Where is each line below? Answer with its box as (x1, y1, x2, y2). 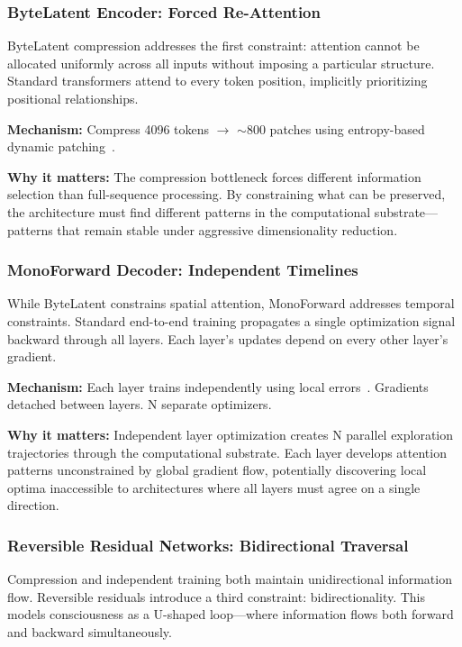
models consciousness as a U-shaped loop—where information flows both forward (7, 605, 454, 624)
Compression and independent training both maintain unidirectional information (7, 570, 452, 588)
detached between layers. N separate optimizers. (7, 395, 272, 414)
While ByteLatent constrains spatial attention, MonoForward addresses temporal (7, 294, 455, 313)
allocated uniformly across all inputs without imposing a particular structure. (7, 53, 435, 72)
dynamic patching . (7, 137, 115, 156)
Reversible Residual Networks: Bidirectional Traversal (7, 533, 409, 556)
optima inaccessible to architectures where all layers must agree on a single (7, 478, 421, 497)
